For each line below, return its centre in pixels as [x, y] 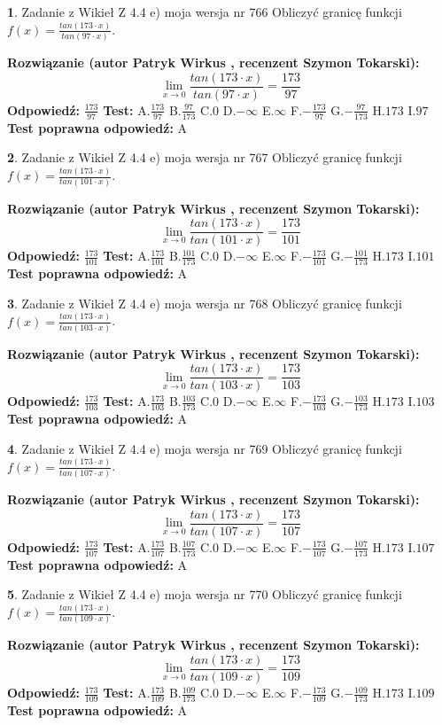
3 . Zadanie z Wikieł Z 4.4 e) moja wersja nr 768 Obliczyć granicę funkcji [205, 303]
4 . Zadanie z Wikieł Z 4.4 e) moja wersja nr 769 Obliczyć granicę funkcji [205, 448]
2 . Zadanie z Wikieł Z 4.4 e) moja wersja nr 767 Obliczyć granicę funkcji [205, 157]
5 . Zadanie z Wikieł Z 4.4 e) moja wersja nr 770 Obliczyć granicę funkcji [205, 594]
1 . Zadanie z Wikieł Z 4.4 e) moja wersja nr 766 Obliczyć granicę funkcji [205, 12]
